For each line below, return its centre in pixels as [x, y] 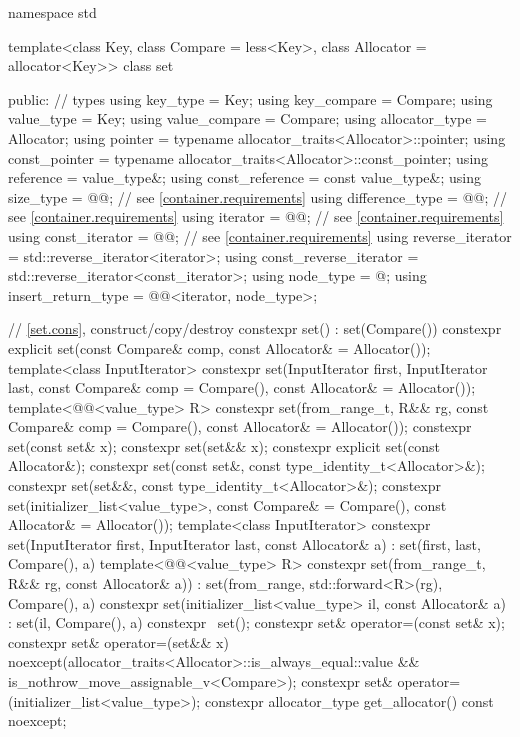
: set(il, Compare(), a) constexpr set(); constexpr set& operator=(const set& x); [256, 622]
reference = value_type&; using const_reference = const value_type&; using [244, 177]
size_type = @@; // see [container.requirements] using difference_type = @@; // [258, 196]
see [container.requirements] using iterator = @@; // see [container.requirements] [256, 216]
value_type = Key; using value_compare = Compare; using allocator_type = [247, 118]
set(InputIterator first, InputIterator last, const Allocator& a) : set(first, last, [244, 543]
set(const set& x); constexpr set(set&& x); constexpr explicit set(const [224, 445]
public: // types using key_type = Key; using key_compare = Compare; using [250, 98]
